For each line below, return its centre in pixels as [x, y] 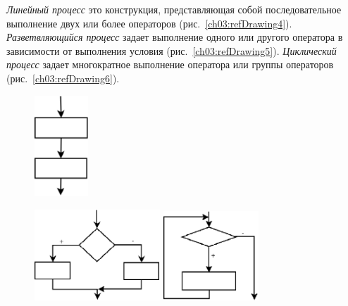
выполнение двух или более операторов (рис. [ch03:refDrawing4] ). [149, 23]
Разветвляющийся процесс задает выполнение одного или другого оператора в [175, 37]
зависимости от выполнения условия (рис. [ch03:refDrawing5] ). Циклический [172, 50]
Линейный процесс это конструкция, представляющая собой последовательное [174, 9]
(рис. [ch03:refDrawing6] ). [63, 78]
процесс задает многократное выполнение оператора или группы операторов [170, 64]
